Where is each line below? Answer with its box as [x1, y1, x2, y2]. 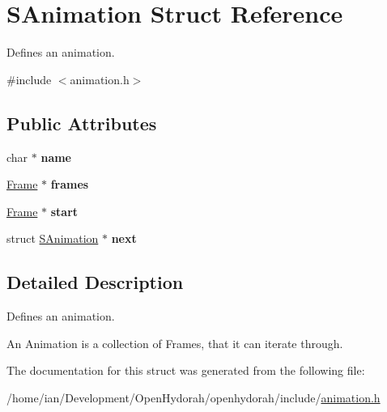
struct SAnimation [6, 230, 99, 247]
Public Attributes [6, 110, 157, 135]
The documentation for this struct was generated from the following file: [6, 362, 365, 379]
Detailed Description [6, 270, 184, 295]
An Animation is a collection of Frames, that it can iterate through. [6, 334, 343, 351]
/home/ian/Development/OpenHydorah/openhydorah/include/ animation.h [6, 389, 381, 406]
